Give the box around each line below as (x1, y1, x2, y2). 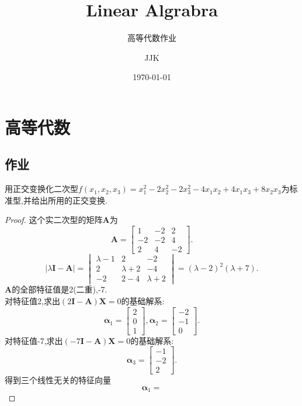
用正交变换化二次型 (5, 183, 78, 195)
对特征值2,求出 (5, 295, 60, 307)
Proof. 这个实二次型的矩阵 (5, 214, 103, 226)
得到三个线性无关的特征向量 (5, 374, 111, 386)
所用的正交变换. (47, 194, 107, 206)
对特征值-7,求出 (5, 334, 63, 346)
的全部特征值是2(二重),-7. (12, 283, 107, 295)
